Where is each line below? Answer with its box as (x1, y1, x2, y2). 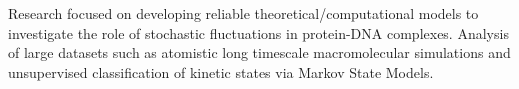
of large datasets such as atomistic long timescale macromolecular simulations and (8, 42, 511, 63)
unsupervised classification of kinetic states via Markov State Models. (8, 61, 434, 82)
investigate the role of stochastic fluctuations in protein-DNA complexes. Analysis (8, 22, 509, 43)
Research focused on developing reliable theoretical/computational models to (8, 3, 479, 23)
